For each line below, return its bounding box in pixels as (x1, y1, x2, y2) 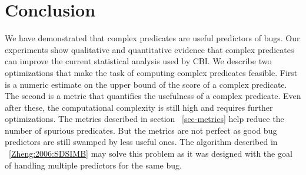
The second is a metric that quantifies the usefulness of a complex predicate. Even (5, 90, 301, 102)
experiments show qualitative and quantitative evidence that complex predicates (5, 43, 294, 55)
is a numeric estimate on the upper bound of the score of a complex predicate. (5, 78, 287, 90)
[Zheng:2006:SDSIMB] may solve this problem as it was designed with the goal (9, 147, 292, 160)
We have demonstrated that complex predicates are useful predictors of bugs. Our (5, 32, 300, 44)
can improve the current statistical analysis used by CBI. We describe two (5, 55, 272, 67)
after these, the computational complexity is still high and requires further (5, 101, 273, 113)
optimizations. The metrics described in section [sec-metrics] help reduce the (5, 113, 284, 125)
